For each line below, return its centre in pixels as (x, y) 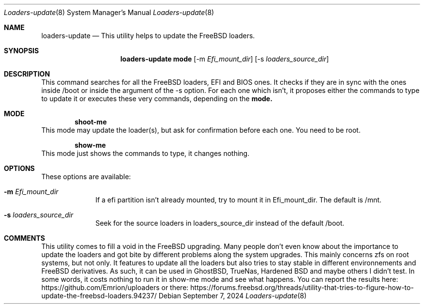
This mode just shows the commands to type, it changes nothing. (145, 153)
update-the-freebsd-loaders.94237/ (99, 296)
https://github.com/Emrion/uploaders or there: (115, 287)
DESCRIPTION (27, 74)
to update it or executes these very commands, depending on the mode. (157, 99)
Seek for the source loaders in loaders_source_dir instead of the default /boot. (220, 223)
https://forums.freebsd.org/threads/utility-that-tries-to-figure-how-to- (302, 287)
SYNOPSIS (22, 51)
